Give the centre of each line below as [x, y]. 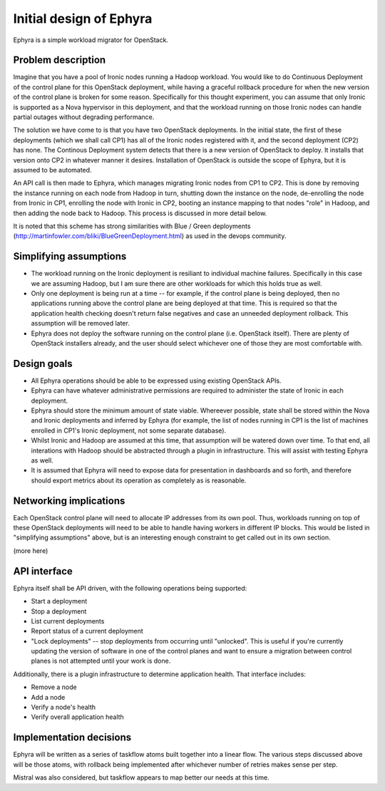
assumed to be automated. [52, 170]
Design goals [43, 363]
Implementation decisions [72, 738]
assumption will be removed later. [80, 324]
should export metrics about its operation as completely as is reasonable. [139, 480]
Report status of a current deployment [87, 631]
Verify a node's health [63, 707]
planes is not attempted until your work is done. [101, 661]
